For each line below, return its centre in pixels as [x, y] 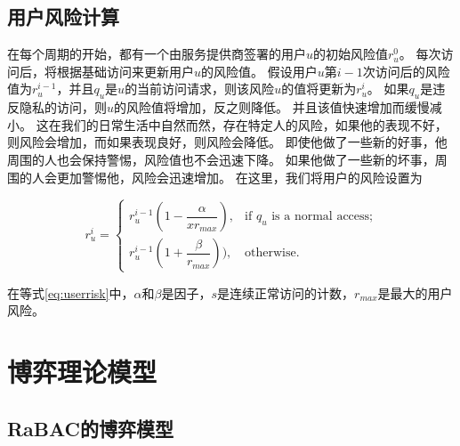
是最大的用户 [415, 292]
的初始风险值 [351, 54]
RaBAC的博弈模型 [91, 428]
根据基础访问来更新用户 [125, 71]
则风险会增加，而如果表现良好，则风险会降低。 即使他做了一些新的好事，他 [227, 142]
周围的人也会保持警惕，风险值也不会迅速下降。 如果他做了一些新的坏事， [221, 159]
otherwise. [272, 253]
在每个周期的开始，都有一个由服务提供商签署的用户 [157, 54]
